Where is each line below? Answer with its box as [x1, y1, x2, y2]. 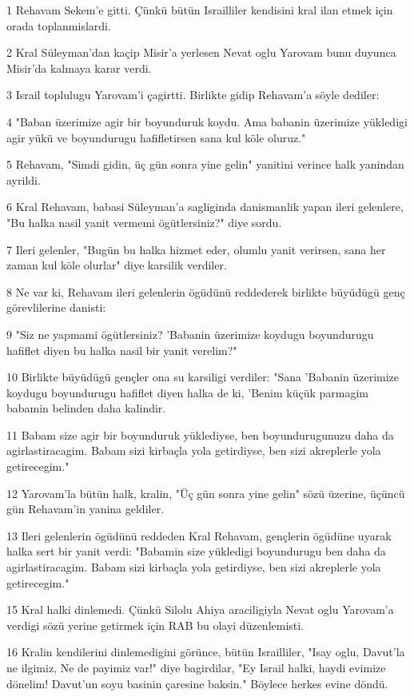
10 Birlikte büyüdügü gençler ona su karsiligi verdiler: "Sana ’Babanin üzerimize [6, 368, 400, 385]
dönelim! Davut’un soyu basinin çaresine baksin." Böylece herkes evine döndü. [6, 675, 388, 691]
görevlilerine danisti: [6, 299, 106, 316]
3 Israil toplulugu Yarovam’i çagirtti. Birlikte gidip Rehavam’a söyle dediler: [6, 86, 380, 103]
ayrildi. [6, 171, 41, 188]
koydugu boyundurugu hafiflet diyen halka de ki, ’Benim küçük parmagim [6, 384, 369, 400]
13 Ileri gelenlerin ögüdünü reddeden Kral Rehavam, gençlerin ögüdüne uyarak [6, 527, 392, 544]
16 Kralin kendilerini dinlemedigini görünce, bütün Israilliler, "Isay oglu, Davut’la [6, 643, 405, 660]
